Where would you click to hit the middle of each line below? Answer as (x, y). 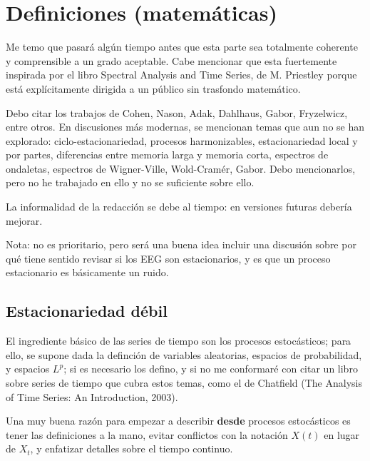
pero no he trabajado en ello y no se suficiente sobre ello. (130, 182)
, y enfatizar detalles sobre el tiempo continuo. (132, 449)
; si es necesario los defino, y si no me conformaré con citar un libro (211, 369)
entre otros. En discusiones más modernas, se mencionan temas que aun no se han (185, 127)
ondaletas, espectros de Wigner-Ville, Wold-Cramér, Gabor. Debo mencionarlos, (181, 168)
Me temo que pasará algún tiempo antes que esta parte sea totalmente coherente (182, 47)
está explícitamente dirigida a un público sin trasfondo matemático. (153, 88)
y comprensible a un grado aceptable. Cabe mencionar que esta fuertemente (171, 60)
